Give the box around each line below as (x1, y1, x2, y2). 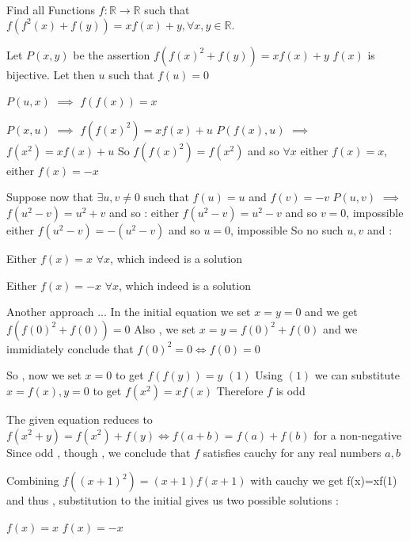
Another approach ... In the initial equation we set (6, 303, 251, 320)
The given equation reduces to (6, 410, 153, 427)
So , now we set (6, 367, 82, 383)
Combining (6, 472, 59, 489)
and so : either (108, 204, 179, 220)
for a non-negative (313, 426, 402, 443)
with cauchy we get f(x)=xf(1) (250, 472, 397, 489)
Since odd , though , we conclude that (6, 444, 191, 460)
